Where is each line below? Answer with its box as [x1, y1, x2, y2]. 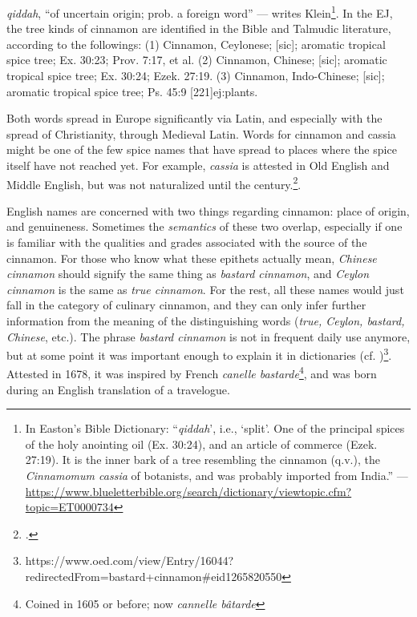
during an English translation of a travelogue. [6, 381, 230, 397]
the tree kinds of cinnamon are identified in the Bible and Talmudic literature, [6, 20, 391, 37]
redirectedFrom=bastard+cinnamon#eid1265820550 [25, 568, 282, 585]
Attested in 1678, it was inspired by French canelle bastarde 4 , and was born [6, 363, 377, 382]
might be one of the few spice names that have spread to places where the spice [6, 141, 397, 158]
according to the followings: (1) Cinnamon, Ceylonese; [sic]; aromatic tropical [6, 35, 386, 52]
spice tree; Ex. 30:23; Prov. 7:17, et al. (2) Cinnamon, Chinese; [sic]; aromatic [6, 51, 387, 68]
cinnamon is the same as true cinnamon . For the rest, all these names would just [6, 280, 404, 297]
